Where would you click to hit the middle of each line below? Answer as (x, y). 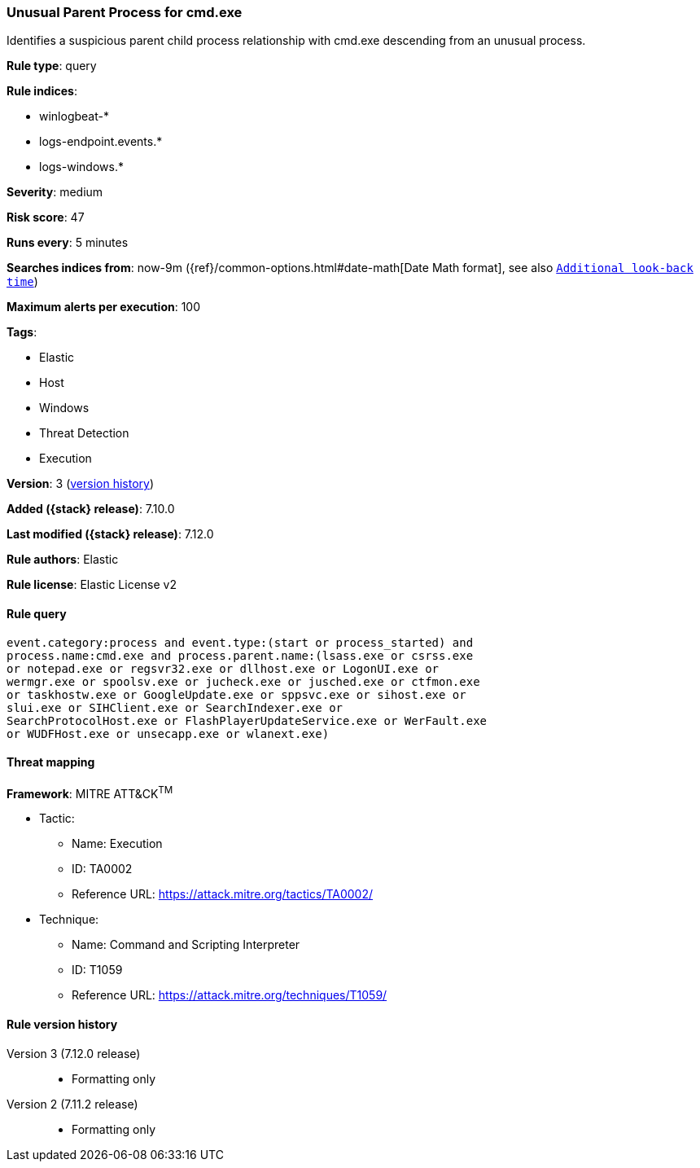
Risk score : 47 (46, 217)
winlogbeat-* (74, 116)
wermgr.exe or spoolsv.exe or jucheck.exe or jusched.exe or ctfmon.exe (243, 681)
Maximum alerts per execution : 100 (104, 307)
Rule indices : (42, 91)
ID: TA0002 (102, 869)
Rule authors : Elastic (63, 560)
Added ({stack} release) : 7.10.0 (91, 509)
